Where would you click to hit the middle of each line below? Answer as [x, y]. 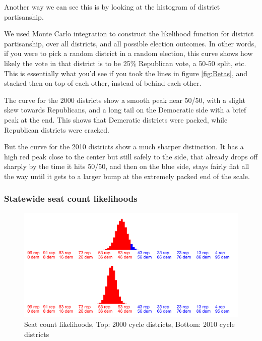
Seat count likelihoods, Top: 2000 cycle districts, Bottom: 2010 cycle [129, 324]
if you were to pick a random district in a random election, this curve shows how [128, 53]
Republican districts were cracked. [57, 129]
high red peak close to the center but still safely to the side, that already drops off [131, 156]
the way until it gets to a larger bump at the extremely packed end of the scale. [127, 176]
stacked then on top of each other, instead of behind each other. [103, 83]
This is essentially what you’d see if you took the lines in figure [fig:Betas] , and [126, 73]
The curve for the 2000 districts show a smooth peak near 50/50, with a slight [125, 100]
